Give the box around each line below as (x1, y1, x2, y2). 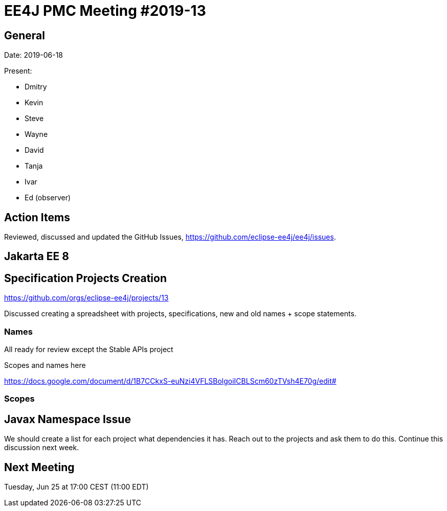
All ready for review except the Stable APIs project (4, 345, 173, 354)
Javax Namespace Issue (4, 412, 131, 426)
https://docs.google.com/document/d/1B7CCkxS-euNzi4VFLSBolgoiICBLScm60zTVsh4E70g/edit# (4, 377, 337, 386)
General (4, 29, 46, 42)
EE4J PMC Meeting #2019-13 (4, 2, 206, 19)
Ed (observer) (25, 193, 71, 202)
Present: (4, 66, 32, 76)
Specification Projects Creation (4, 271, 167, 285)
